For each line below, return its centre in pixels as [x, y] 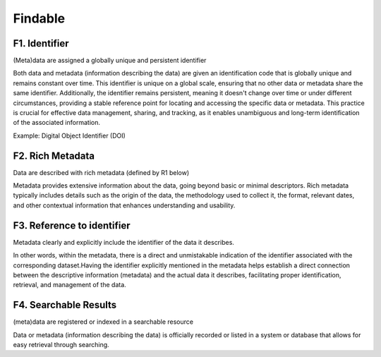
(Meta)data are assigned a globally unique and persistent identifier [110, 61]
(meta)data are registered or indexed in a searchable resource [103, 322]
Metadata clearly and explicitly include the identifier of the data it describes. [123, 242]
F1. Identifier [41, 43]
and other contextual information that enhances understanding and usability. [124, 205]
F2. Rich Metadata [54, 156]
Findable [39, 18]
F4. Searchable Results [65, 305]
